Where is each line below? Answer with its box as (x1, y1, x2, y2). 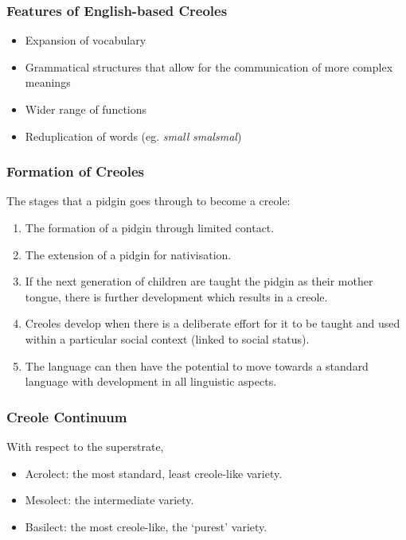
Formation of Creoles (6, 161, 144, 181)
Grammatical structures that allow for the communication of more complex (25, 58, 393, 75)
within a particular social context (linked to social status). (25, 330, 310, 347)
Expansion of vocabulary (25, 32, 146, 49)
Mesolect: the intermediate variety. (25, 491, 194, 508)
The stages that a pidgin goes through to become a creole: (6, 192, 291, 209)
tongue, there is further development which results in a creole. (25, 288, 328, 305)
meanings (25, 74, 71, 91)
